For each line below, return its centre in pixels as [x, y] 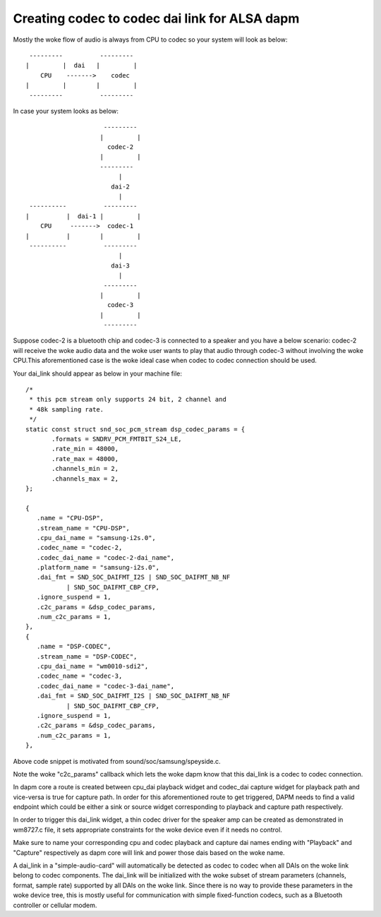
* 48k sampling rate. [67, 409]
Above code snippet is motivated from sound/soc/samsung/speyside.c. [117, 761]
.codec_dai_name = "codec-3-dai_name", [105, 686]
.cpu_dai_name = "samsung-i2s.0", [96, 538]
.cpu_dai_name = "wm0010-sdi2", [92, 666]
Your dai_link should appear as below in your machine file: [98, 373]
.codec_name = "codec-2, [79, 548]
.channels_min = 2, [85, 469]
